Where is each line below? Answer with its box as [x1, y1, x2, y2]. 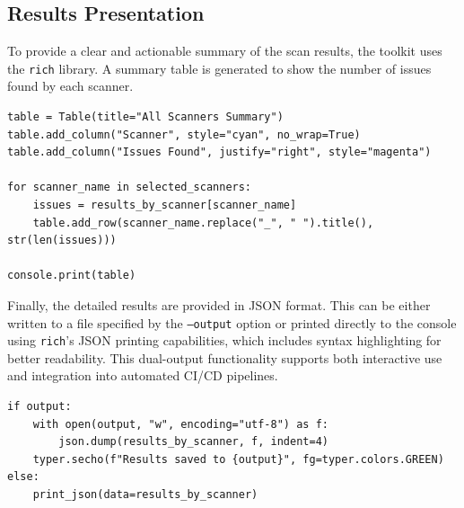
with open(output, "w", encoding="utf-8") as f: [32, 417, 328, 431]
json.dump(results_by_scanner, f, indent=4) [58, 435, 328, 449]
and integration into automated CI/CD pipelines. [7, 366, 278, 385]
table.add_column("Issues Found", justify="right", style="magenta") [7, 146, 432, 159]
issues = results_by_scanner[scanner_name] [32, 199, 297, 212]
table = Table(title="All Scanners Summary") [7, 111, 284, 124]
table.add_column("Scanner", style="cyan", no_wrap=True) [7, 128, 361, 141]
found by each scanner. [7, 76, 134, 95]
